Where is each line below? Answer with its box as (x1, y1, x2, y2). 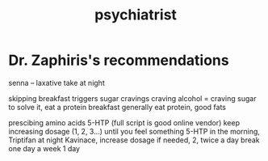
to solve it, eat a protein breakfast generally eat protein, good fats (8, 102, 226, 112)
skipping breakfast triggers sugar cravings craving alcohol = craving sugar (8, 93, 257, 103)
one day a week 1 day (8, 143, 81, 153)
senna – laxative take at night (8, 78, 105, 87)
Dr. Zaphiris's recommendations (8, 51, 229, 70)
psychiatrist (94, 6, 178, 24)
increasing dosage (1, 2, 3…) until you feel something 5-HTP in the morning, (8, 126, 261, 136)
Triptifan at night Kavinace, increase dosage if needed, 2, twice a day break (8, 135, 260, 145)
